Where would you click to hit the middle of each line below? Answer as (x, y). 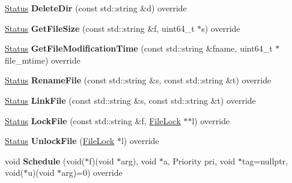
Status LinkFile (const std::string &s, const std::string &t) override (130, 100)
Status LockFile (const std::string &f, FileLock (93, 120)
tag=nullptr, (265, 160)
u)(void (41, 172)
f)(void (102, 160)
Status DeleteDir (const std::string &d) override (96, 8)
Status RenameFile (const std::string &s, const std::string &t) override (138, 80)
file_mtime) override (43, 60)
